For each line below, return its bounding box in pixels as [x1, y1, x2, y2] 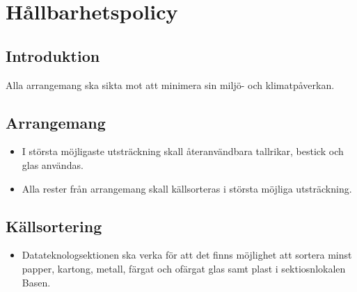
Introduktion [6, 44, 100, 66]
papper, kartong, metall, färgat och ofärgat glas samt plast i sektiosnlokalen [22, 261, 346, 275]
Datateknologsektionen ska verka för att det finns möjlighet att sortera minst [22, 248, 352, 262]
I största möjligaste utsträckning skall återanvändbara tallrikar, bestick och [22, 144, 344, 159]
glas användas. [22, 157, 84, 172]
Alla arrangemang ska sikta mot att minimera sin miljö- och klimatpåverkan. [6, 77, 335, 92]
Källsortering [6, 215, 102, 236]
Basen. [22, 275, 51, 289]
